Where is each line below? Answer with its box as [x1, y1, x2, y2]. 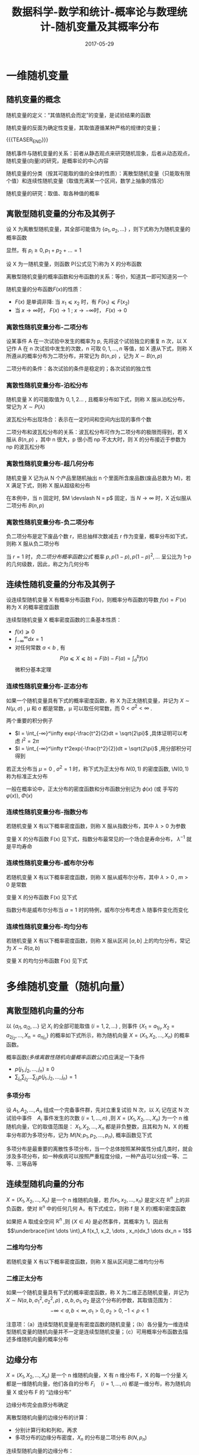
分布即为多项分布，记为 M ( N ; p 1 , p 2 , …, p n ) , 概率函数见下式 [11, 1131, 152, 1140]
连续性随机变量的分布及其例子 [6, 579, 115, 589]
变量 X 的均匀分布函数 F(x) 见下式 [6, 957, 88, 965]
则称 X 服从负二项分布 [6, 540, 60, 547]
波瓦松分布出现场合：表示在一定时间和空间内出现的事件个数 [6, 416, 152, 423]
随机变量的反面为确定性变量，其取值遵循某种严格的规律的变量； [6, 124, 162, 131]
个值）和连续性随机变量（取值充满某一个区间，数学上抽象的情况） [6, 177, 167, 184]
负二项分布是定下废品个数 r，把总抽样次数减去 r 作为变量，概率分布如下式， [6, 532, 191, 540]
